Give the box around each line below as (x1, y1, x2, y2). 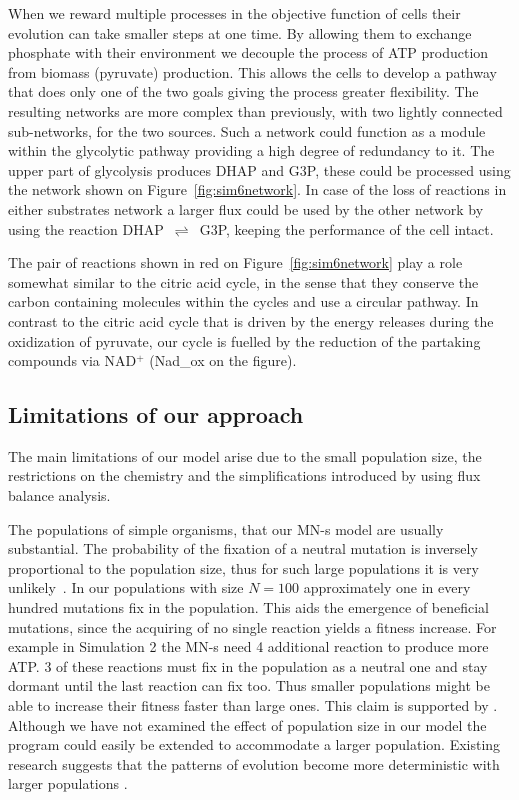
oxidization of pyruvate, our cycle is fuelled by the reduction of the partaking (8, 330, 481, 351)
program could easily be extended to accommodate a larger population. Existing (8, 734, 501, 755)
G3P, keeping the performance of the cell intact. (199, 218, 494, 239)
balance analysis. (8, 485, 111, 506)
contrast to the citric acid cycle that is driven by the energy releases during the (8, 310, 494, 331)
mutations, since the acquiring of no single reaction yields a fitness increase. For (8, 616, 497, 637)
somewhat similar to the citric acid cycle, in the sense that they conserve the (8, 271, 479, 292)
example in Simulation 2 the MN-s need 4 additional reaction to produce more (8, 636, 489, 657)
